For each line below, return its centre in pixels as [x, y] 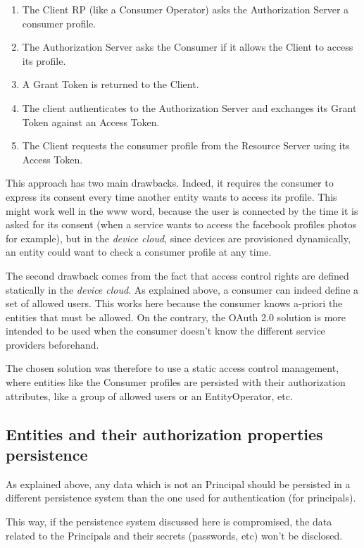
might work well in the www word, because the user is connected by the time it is [182, 210]
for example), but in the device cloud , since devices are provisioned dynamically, [178, 238]
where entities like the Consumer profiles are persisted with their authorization [176, 382]
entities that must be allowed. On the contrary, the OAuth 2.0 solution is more [176, 317]
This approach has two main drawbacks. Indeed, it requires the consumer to [170, 183]
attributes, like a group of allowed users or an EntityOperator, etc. [149, 396]
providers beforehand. [52, 344]
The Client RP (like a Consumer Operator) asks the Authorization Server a [186, 9]
